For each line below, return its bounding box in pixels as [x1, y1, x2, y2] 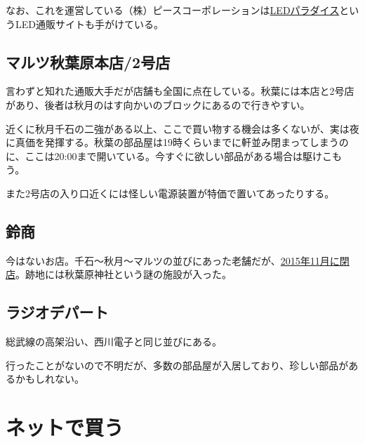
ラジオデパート [6, 301, 109, 323]
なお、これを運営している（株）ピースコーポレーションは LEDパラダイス [6, 3, 340, 17]
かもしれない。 [15, 371, 84, 386]
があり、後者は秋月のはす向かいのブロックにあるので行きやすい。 [6, 97, 310, 112]
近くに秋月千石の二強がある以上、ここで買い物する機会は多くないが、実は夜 [6, 121, 359, 135]
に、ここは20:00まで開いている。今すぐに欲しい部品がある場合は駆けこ [6, 148, 333, 163]
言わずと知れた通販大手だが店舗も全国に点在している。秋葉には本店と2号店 [6, 84, 354, 98]
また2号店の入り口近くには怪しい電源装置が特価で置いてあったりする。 [6, 185, 335, 200]
